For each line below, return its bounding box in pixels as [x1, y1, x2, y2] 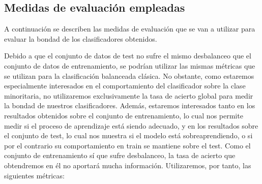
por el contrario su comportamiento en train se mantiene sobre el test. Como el [4, 140, 251, 150]
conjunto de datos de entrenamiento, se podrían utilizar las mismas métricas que [4, 60, 255, 71]
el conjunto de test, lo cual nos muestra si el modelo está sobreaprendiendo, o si [4, 130, 253, 141]
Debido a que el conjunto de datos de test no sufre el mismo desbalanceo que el [4, 50, 251, 61]
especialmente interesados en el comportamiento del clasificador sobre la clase [4, 80, 246, 91]
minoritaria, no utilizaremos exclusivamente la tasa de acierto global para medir [4, 90, 253, 101]
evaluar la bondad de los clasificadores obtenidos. [4, 33, 157, 44]
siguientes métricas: [4, 170, 65, 180]
